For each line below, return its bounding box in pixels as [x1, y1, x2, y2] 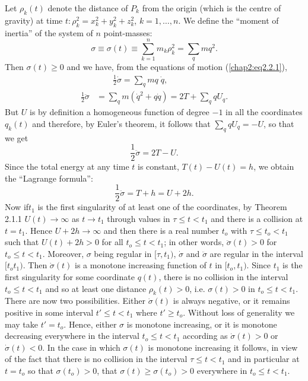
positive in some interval [5, 306, 94, 318]
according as [183, 329, 228, 342]
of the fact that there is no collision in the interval [5, 353, 188, 365]
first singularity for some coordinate [5, 271, 135, 282]
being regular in [94, 247, 152, 259]
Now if [5, 201, 29, 213]
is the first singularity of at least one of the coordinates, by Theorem [37, 201, 287, 213]
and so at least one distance [45, 282, 147, 294]
